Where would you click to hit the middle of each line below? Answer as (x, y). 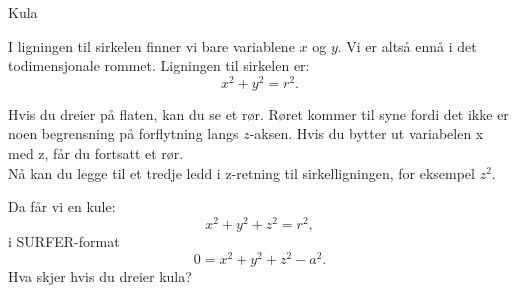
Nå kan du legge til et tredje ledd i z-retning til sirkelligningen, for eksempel (241, 172)
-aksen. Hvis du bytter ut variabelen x (366, 133)
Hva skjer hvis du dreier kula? (100, 275)
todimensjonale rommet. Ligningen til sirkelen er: (159, 65)
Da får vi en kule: (62, 206)
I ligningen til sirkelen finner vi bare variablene (151, 45)
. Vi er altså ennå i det (407, 45)
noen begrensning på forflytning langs (123, 133)
